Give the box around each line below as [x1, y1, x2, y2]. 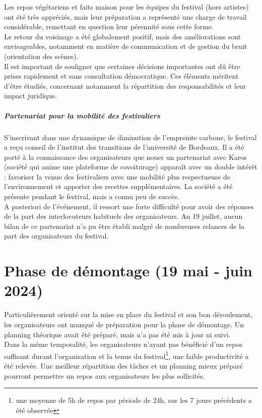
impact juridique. [4, 90, 57, 101]
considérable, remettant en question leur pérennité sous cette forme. [4, 21, 214, 32]
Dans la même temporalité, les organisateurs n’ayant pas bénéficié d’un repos [4, 339, 242, 349]
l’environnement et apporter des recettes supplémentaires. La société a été [4, 181, 233, 192]
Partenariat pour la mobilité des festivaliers [4, 110, 160, 121]
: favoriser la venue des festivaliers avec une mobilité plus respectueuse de [4, 171, 231, 182]
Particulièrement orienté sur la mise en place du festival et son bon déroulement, [4, 309, 253, 320]
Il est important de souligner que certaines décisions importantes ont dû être [4, 61, 240, 71]
